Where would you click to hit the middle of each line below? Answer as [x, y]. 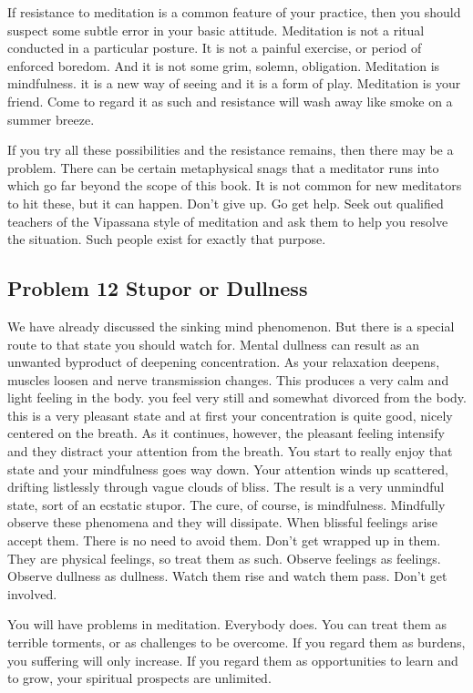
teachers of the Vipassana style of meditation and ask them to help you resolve [228, 221]
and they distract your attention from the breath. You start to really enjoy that [230, 451]
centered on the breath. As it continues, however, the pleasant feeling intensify [226, 433]
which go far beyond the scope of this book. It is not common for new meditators [235, 185]
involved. [32, 593]
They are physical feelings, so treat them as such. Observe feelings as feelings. [224, 558]
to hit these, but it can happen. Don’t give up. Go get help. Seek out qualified [226, 203]
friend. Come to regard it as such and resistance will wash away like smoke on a [230, 101]
